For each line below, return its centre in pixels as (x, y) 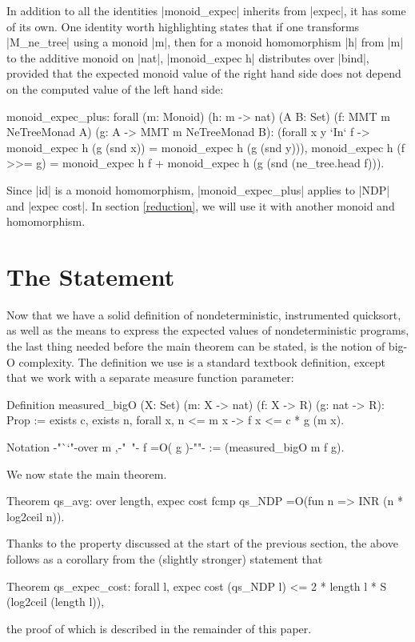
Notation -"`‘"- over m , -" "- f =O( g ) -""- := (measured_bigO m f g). (176, 447)
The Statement (91, 276)
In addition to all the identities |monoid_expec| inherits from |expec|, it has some (206, 10)
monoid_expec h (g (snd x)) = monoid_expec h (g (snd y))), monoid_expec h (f (206, 147)
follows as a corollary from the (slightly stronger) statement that (165, 558)
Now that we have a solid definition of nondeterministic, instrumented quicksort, (204, 314)
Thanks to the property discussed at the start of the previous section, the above (202, 543)
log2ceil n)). (36, 516)
